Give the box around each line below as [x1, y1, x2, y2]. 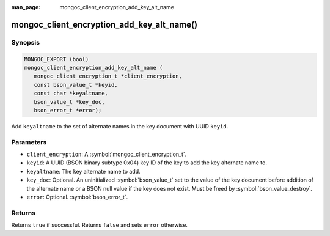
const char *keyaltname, [34, 90, 108, 97]
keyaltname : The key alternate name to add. [26, 168, 141, 175]
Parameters [11, 138, 47, 146]
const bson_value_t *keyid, [34, 81, 119, 88]
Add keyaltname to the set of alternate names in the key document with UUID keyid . [11, 122, 229, 130]
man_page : [11, 4, 41, 10]
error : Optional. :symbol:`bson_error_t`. [26, 193, 128, 201]
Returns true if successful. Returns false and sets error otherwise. [11, 221, 188, 229]
